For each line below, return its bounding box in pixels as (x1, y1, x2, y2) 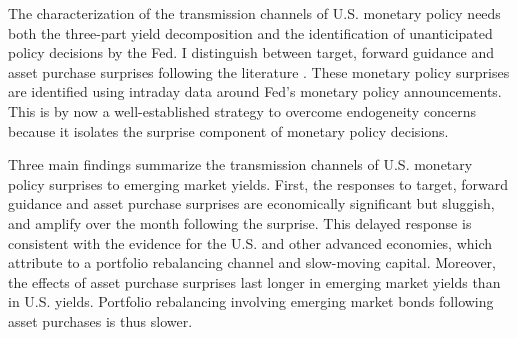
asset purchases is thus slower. (8, 310, 193, 331)
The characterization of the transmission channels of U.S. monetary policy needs (8, 3, 501, 23)
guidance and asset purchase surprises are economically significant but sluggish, (8, 193, 495, 214)
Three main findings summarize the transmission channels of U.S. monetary (8, 154, 473, 175)
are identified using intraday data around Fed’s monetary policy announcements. (8, 81, 502, 102)
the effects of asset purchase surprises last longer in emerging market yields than (8, 271, 501, 292)
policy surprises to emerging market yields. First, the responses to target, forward (8, 173, 509, 194)
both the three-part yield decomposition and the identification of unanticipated (8, 22, 493, 43)
